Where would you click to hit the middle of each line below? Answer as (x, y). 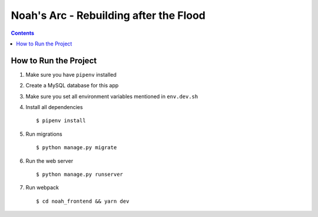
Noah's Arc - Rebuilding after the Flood (108, 15)
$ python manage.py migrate (77, 148)
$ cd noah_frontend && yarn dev (83, 201)
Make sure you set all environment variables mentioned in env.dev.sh (112, 96)
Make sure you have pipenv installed (71, 74)
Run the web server (49, 161)
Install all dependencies (54, 107)
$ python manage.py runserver (80, 174)
